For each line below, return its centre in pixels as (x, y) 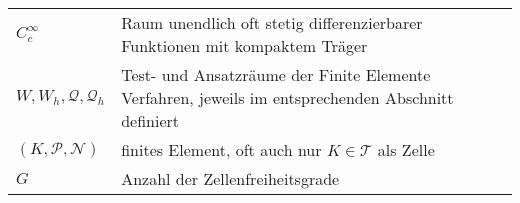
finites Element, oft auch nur (221, 149)
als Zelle (406, 149)
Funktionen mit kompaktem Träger (244, 45)
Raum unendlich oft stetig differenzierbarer (272, 22)
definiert (150, 120)
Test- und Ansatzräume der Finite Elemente (276, 74)
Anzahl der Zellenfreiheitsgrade (230, 178)
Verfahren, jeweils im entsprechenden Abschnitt (287, 97)
